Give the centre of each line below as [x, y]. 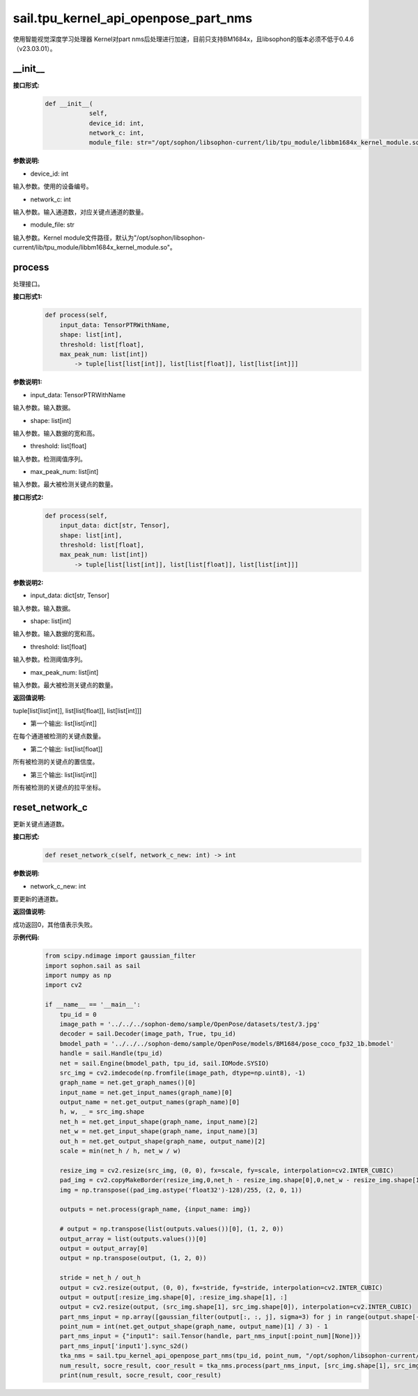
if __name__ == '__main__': [93, 1005]
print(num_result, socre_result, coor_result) [141, 1375]
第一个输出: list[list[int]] [64, 723]
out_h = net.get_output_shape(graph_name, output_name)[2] [163, 1141]
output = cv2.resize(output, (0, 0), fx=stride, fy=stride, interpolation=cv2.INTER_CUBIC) [221, 1287]
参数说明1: [28, 382]
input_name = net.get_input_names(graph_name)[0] [146, 1092]
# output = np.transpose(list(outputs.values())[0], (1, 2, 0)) [172, 1229]
